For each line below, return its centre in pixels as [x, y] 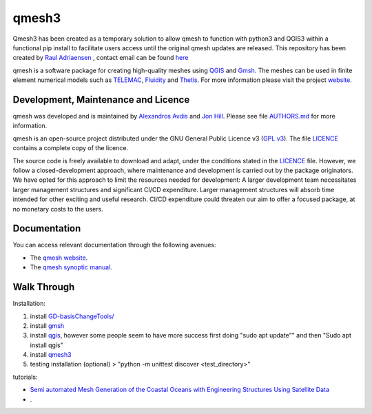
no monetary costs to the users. [58, 209]
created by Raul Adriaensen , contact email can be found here [101, 58]
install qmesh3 [51, 355]
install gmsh [47, 325]
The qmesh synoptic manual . [71, 267]
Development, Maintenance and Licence [101, 100]
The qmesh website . [59, 258]
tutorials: [25, 377]
